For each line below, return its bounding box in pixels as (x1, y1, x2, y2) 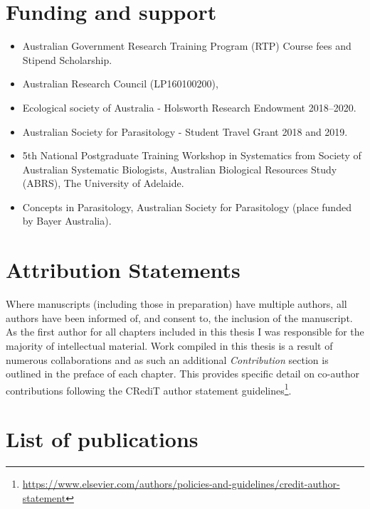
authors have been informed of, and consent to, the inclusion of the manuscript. (6, 310, 353, 325)
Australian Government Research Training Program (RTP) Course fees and (22, 38, 351, 53)
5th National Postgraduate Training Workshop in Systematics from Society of (22, 148, 361, 163)
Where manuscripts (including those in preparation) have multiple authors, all (6, 296, 347, 311)
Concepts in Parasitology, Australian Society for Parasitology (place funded (22, 199, 351, 214)
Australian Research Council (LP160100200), (22, 76, 218, 91)
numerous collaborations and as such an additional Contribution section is (6, 352, 329, 367)
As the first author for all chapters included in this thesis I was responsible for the (6, 324, 364, 339)
